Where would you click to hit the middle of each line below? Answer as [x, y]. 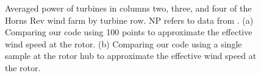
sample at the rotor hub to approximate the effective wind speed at [131, 56]
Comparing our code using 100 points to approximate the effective [129, 32]
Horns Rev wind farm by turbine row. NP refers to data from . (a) [129, 20]
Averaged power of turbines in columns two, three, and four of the [128, 8]
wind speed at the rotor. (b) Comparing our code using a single [123, 43]
